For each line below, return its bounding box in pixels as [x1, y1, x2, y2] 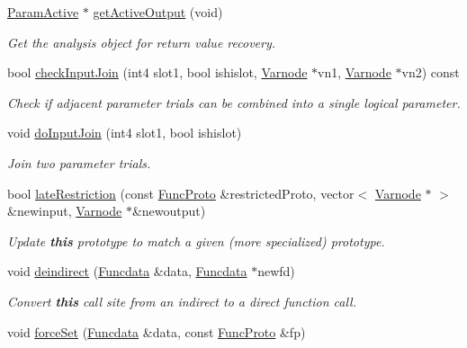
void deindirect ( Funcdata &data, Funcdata [7, 262, 247, 281]
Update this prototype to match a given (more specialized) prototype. [7, 231, 385, 250]
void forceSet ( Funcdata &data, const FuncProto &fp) [7, 322, 306, 341]
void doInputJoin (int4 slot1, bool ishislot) [7, 123, 242, 142]
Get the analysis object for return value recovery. [7, 32, 276, 51]
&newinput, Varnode [7, 201, 122, 220]
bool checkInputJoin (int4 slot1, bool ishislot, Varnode [7, 63, 308, 82]
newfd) [257, 262, 295, 281]
